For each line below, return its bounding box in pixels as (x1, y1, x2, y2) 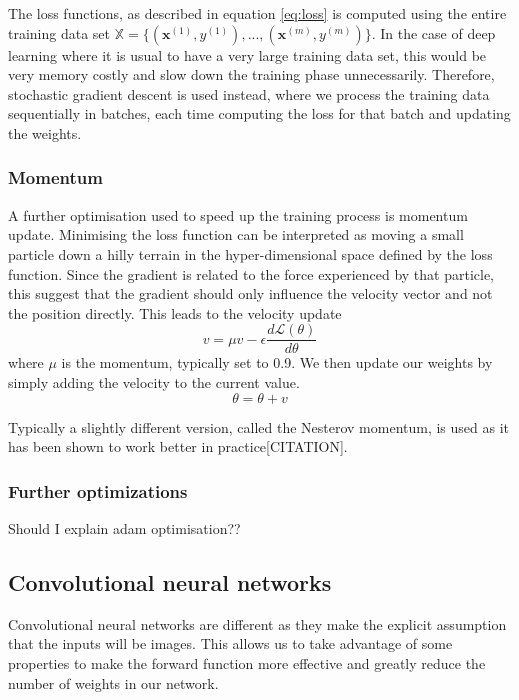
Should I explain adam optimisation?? (8, 518, 241, 538)
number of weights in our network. (8, 672, 219, 693)
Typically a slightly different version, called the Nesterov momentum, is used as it (8, 416, 510, 437)
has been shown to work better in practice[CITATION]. (8, 436, 348, 457)
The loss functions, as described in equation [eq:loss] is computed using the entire (8, 3, 507, 23)
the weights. (8, 122, 82, 143)
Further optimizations (8, 478, 188, 503)
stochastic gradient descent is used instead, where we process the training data (8, 83, 490, 104)
